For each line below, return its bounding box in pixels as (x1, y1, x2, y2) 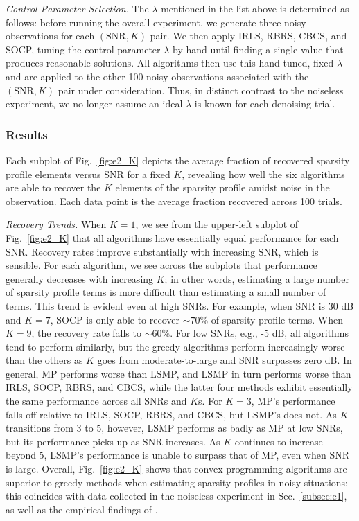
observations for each (6, 28, 95, 43)
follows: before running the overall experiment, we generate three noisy (6, 15, 306, 29)
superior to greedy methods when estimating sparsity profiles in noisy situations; (6, 475, 349, 489)
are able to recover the (6, 180, 101, 195)
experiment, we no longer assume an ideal (6, 96, 183, 111)
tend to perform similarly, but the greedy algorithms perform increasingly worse (6, 339, 345, 353)
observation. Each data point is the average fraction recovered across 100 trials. (6, 193, 342, 208)
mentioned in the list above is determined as (161, 1, 349, 15)
